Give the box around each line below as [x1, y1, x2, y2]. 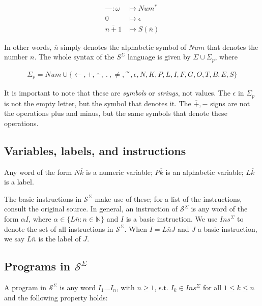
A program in [4, 282, 46, 293]
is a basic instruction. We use [126, 213, 218, 224]
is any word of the [191, 203, 248, 214]
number [4, 51, 28, 62]
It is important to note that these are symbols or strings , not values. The [4, 87, 230, 98]
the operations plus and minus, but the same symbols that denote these [4, 108, 227, 118]
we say [4, 233, 25, 244]
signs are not [210, 98, 250, 108]
